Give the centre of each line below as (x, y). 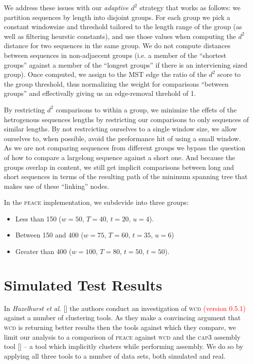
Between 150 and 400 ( (49, 235)
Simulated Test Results (83, 284)
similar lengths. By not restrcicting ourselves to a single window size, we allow (120, 129)
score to (229, 74)
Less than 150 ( (38, 218)
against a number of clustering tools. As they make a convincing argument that (122, 318)
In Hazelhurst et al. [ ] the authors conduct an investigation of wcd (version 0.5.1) (125, 308)
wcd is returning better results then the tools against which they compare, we (120, 327)
